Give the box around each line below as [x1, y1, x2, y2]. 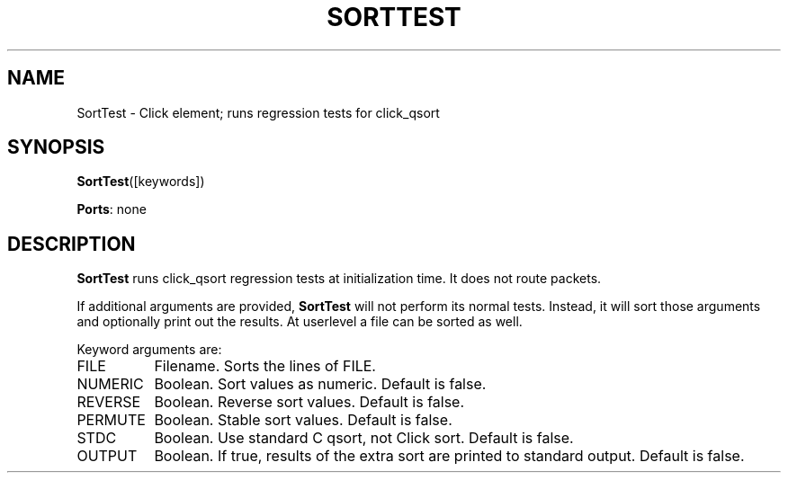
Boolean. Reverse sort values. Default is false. [154, 393, 465, 412]
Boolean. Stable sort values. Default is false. [154, 411, 452, 430]
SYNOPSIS [7, 136, 105, 159]
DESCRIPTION [7, 232, 136, 255]
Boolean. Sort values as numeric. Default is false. [154, 375, 487, 394]
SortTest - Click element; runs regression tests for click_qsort [76, 104, 440, 120]
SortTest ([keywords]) [76, 173, 205, 190]
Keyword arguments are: [76, 342, 222, 358]
